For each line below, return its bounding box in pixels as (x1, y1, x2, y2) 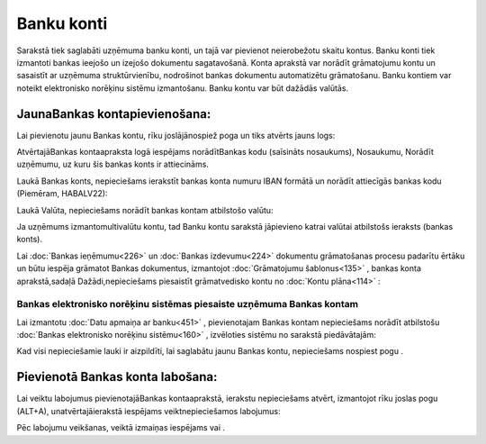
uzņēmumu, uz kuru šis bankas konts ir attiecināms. (16, 159, 209, 170)
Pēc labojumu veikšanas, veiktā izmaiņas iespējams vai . (16, 422, 225, 433)
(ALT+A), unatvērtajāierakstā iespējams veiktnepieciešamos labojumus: (16, 405, 281, 416)
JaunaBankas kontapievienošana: (16, 106, 211, 122)
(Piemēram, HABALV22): (16, 188, 108, 199)
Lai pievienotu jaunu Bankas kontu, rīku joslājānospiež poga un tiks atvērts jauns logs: (16, 130, 336, 140)
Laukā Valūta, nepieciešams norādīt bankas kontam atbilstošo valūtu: (16, 204, 274, 215)
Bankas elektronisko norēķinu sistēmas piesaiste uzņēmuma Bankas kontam (16, 298, 359, 311)
